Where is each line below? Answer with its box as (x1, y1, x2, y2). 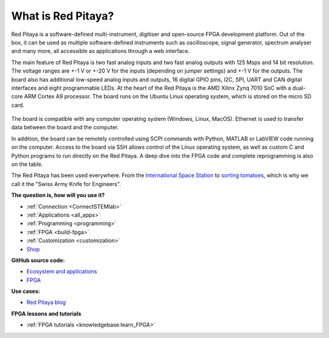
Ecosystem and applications (26, 268, 97, 275)
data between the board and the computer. (11, 124, 119, 131)
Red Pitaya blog (26, 299, 66, 306)
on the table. (11, 160, 43, 168)
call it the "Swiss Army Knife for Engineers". (11, 180, 121, 187)
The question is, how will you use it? (11, 192, 105, 199)
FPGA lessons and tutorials (11, 310, 82, 317)
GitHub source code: (11, 256, 65, 264)
